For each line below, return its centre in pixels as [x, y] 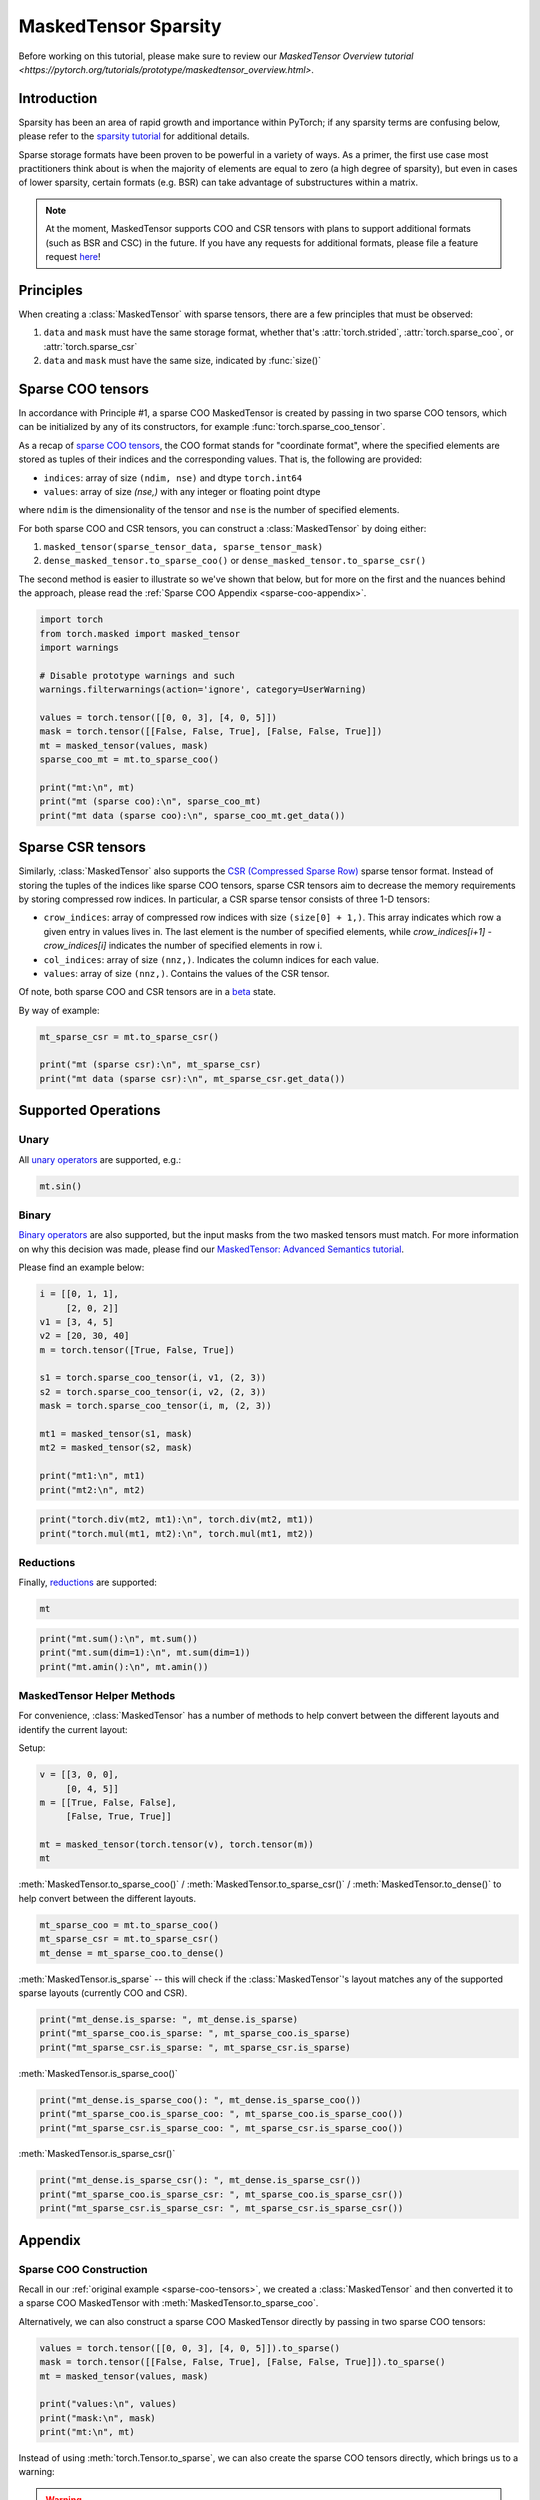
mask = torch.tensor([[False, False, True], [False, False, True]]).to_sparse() [242, 2362]
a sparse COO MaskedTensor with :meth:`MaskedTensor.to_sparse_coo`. [168, 2303]
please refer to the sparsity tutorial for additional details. [134, 136]
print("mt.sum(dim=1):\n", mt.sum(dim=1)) [145, 1653]
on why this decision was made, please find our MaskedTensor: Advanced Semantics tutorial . [211, 1249]
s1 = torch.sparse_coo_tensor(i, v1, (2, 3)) [153, 1378]
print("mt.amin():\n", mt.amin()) [124, 1666]
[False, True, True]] [118, 1816]
